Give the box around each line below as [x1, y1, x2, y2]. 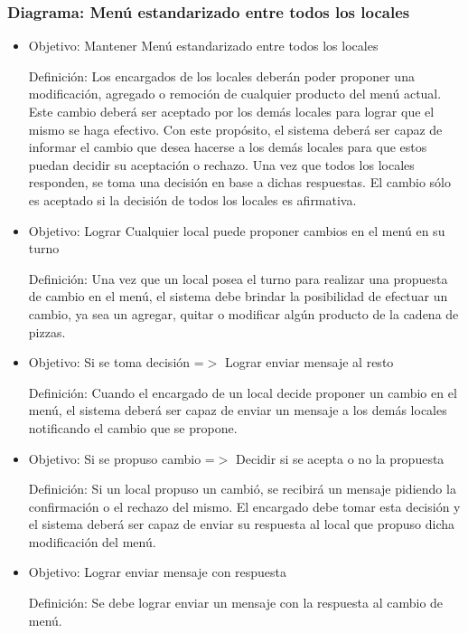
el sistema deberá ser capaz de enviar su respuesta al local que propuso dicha [28, 515, 455, 534]
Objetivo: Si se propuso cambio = [28, 449, 215, 468]
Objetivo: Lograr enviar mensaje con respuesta [28, 562, 287, 581]
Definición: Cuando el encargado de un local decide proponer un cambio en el [28, 383, 457, 402]
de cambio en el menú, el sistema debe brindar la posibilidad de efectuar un [28, 287, 448, 306]
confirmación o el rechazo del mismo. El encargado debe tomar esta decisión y [28, 496, 461, 515]
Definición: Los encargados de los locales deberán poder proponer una [28, 66, 415, 85]
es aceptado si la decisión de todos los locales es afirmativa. [28, 190, 357, 209]
